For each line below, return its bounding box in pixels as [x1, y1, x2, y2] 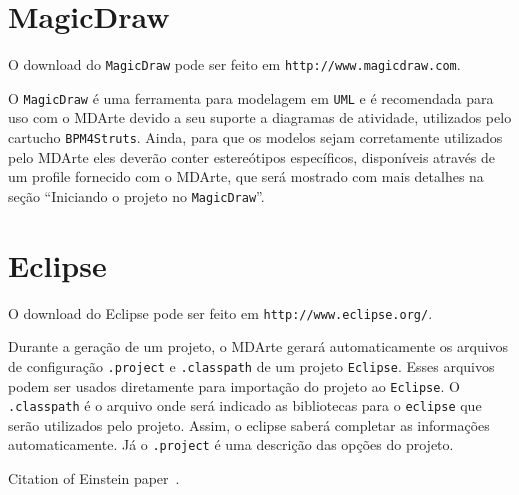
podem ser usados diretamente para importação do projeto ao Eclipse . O [8, 375, 460, 396]
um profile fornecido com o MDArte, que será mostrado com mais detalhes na [8, 166, 484, 187]
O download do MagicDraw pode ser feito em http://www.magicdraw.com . [8, 54, 461, 75]
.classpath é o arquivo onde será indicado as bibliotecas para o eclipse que [8, 395, 482, 416]
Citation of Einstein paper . [8, 468, 180, 489]
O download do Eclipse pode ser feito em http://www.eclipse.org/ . [8, 302, 433, 323]
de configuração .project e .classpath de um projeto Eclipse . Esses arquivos [8, 355, 495, 376]
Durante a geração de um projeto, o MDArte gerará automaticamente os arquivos [8, 336, 509, 357]
